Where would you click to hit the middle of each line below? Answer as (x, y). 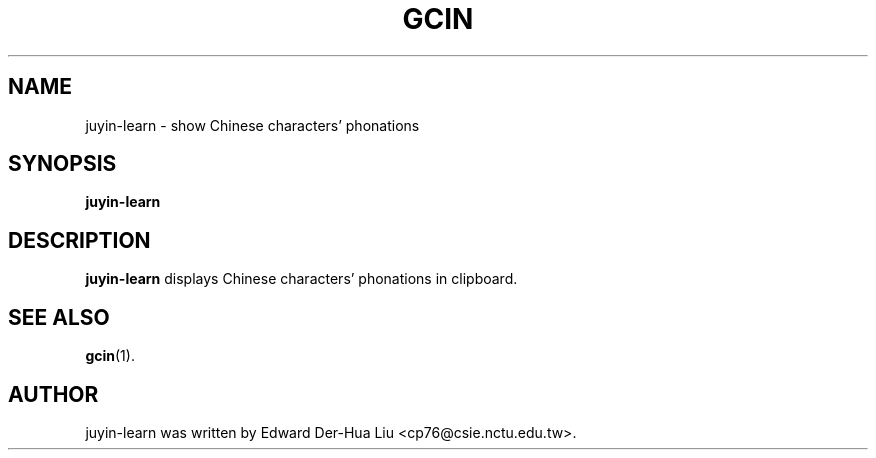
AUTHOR (53, 394)
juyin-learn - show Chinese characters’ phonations (252, 125)
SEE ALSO (59, 317)
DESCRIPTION (79, 240)
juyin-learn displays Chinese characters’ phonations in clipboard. (301, 279)
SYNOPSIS (62, 164)
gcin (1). (110, 356)
